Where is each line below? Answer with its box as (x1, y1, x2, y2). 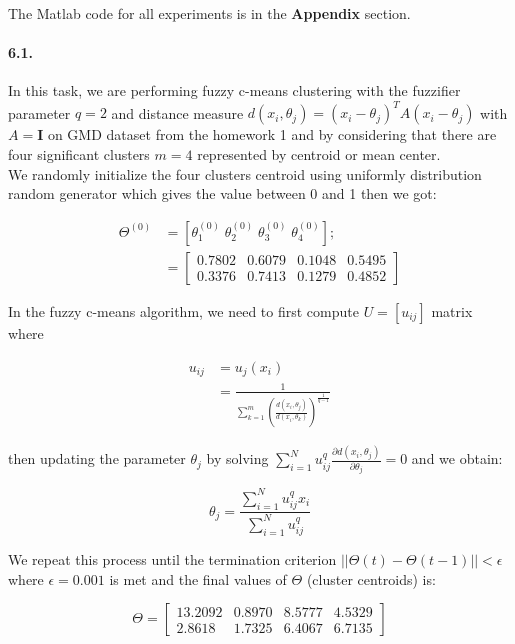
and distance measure (111, 102, 244, 123)
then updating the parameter (8, 448, 186, 469)
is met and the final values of (109, 568, 287, 589)
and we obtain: (411, 448, 503, 469)
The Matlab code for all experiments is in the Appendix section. (8, 3, 411, 23)
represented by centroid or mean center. (197, 144, 441, 165)
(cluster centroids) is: (306, 568, 436, 589)
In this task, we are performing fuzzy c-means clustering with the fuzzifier (8, 80, 461, 101)
